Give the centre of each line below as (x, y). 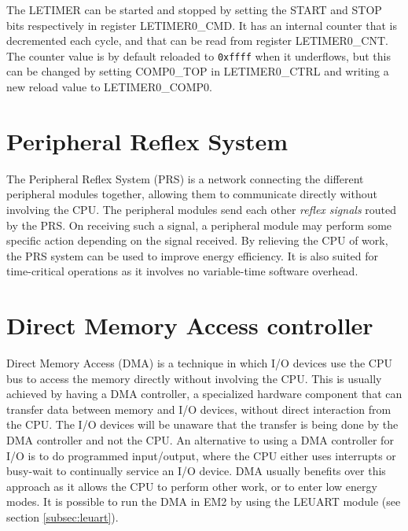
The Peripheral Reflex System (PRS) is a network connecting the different (185, 178)
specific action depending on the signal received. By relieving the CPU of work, (197, 240)
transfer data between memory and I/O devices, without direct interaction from (199, 409)
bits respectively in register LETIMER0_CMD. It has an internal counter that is (202, 25)
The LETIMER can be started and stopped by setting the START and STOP (194, 9)
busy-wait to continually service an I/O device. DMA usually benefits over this (196, 471)
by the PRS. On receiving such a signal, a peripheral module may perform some (199, 225)
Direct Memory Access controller (190, 325)
